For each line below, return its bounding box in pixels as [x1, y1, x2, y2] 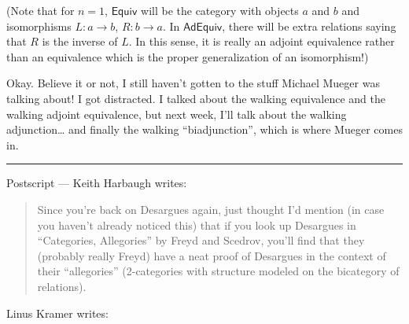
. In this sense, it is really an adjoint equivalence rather [128, 33, 395, 50]
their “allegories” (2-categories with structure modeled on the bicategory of [37, 263, 400, 279]
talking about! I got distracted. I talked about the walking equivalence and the [6, 90, 385, 106]
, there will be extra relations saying [222, 17, 396, 34]
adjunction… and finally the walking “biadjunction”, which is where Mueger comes [6, 121, 403, 138]
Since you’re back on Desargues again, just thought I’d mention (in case [37, 201, 385, 217]
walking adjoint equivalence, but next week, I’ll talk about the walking [6, 105, 347, 122]
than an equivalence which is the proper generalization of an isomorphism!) [6, 48, 369, 64]
